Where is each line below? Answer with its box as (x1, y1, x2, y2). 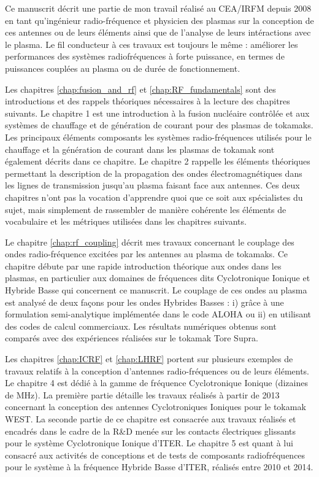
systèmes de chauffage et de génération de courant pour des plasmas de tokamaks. (5, 118, 313, 131)
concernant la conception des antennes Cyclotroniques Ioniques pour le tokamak (5, 400, 306, 413)
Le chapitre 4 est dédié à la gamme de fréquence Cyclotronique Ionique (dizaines (5, 376, 308, 389)
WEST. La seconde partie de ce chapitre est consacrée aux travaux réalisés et (5, 413, 296, 425)
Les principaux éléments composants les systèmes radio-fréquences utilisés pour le (5, 130, 312, 143)
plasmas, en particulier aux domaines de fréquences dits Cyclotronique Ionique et (5, 271, 310, 284)
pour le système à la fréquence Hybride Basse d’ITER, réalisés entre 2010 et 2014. (5, 460, 313, 473)
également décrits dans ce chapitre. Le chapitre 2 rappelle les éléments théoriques (5, 155, 310, 168)
